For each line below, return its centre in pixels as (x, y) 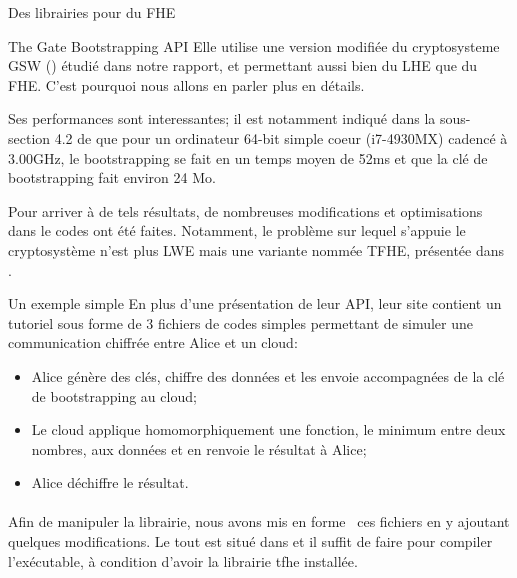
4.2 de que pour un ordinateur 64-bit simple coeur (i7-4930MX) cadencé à (281, 137)
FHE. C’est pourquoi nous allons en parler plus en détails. (186, 84)
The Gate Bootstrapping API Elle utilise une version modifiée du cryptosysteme (254, 45)
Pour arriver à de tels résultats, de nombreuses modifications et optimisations (245, 210)
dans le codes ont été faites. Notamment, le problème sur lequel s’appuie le (237, 230)
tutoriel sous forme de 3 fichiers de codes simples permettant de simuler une (241, 322)
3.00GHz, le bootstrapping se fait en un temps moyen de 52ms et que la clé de (248, 157)
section (29, 137)
